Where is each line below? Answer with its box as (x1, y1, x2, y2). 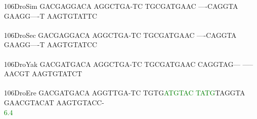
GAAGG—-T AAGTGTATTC (4, 10, 97, 21)
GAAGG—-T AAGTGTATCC (4, 39, 97, 50)
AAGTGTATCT (32, 68, 82, 79)
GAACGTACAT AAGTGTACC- (4, 97, 104, 107)
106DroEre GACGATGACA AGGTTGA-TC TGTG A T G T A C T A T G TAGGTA (4, 88, 245, 98)
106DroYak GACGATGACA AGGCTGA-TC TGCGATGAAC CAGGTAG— (4, 59, 241, 69)
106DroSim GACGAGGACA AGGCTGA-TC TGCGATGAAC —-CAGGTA (4, 1, 238, 11)
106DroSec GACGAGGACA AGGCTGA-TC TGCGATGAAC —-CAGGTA (4, 30, 237, 40)
